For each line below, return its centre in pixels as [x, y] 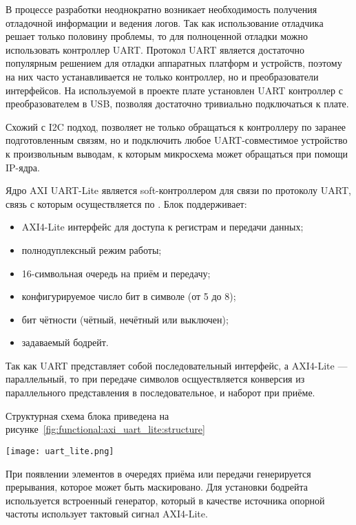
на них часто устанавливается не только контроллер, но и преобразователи [162, 76]
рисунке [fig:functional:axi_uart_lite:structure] [105, 429]
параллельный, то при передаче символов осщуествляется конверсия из [155, 379]
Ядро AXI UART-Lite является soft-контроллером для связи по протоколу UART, [178, 190]
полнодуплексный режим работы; [92, 249]
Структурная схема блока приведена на [87, 415]
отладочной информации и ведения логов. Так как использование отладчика [165, 22]
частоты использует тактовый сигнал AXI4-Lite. [107, 514]
